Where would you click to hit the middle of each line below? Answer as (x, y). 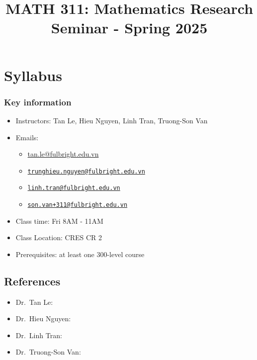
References (32, 281)
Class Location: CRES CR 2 (59, 237)
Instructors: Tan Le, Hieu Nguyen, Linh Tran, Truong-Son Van (112, 120)
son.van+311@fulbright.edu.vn (78, 205)
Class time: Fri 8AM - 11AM (59, 221)
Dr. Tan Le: (34, 302)
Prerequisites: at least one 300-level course (80, 254)
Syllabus (33, 75)
